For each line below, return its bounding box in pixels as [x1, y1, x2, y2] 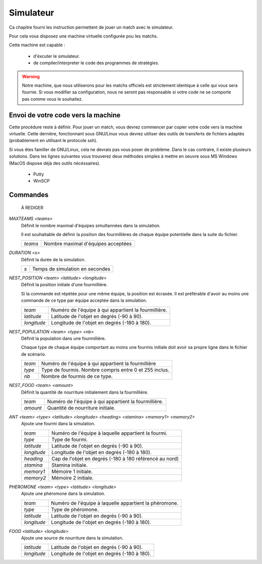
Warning [22, 73, 40, 79]
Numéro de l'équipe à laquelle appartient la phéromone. [51, 499, 179, 506]
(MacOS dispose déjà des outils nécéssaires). [9, 160, 100, 166]
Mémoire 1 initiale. [51, 468, 93, 474]
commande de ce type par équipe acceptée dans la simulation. [21, 297, 147, 304]
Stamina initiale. [51, 461, 88, 468]
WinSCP [33, 178, 50, 184]
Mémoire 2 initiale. [51, 474, 94, 481]
